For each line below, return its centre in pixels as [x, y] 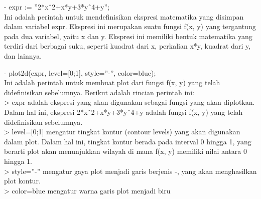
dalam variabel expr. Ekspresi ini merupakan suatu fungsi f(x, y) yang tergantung [130, 26]
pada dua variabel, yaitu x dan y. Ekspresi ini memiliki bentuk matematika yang [128, 36]
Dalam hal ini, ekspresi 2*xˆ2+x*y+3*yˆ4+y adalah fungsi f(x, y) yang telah [123, 112]
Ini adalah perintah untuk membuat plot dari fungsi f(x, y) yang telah [112, 82]
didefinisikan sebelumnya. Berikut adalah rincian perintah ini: [99, 92]
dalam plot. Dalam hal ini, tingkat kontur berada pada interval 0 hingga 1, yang [128, 141]
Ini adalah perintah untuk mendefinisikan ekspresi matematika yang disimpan [124, 16]
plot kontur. [22, 181]
